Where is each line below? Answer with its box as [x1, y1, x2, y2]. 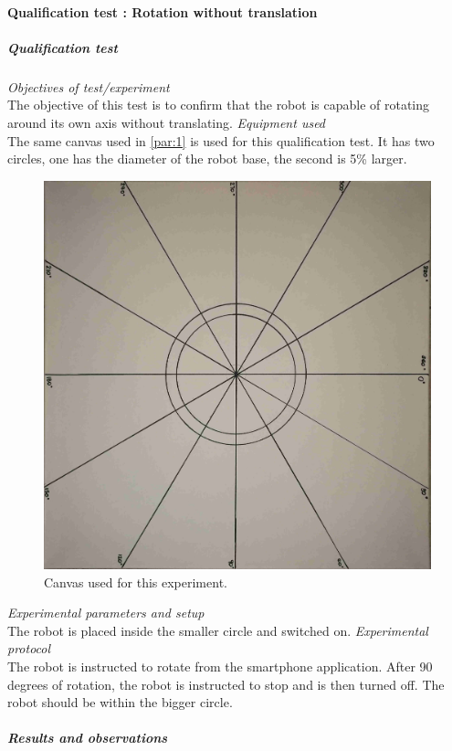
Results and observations [7, 728, 168, 747]
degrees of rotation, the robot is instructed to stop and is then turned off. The [7, 674, 445, 693]
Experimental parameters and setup [7, 603, 205, 622]
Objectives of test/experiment [7, 77, 170, 96]
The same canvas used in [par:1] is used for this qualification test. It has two [7, 131, 435, 150]
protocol [7, 639, 51, 658]
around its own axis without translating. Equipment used [7, 112, 326, 132]
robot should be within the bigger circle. [7, 693, 233, 712]
